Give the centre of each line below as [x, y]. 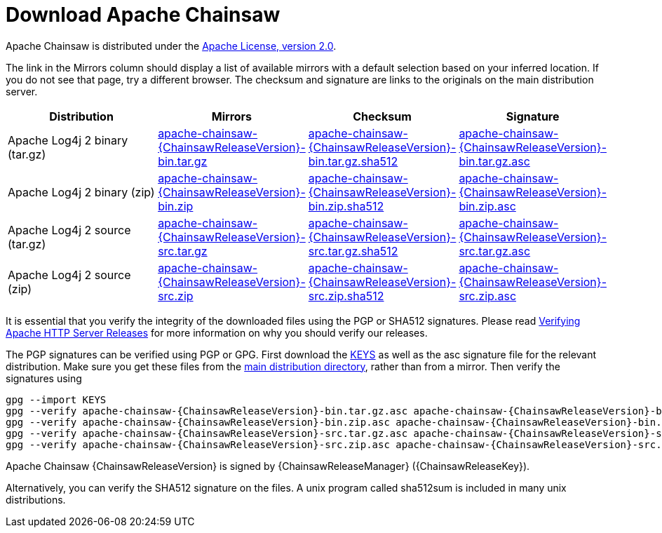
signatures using [44, 378]
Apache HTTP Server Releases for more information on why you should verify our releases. [217, 332]
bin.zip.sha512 [346, 206]
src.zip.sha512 [346, 296]
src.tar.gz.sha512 [353, 251]
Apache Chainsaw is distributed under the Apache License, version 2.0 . [171, 46]
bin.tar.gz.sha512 [353, 161]
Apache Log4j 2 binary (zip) [81, 192]
